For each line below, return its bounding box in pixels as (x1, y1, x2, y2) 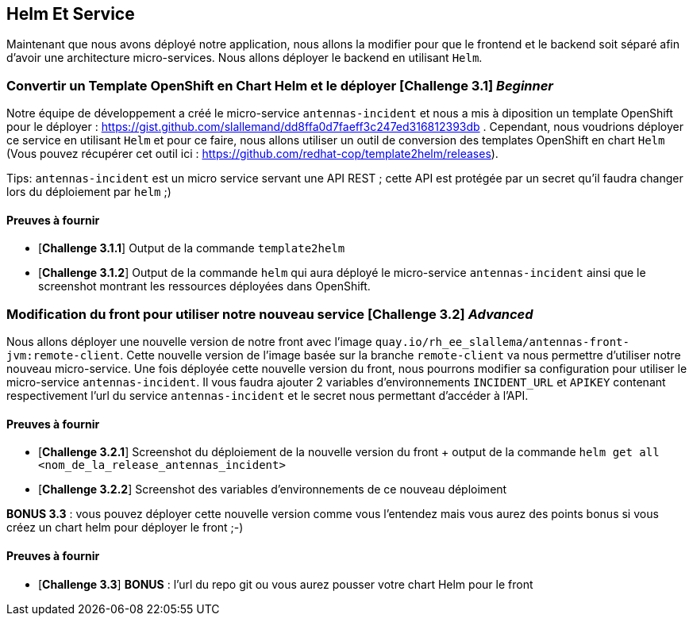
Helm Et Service (6, 4, 135, 24)
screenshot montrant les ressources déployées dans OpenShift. (38, 279, 371, 294)
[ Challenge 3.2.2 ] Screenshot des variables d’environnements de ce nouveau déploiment (38, 482, 507, 497)
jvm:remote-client (6, 349, 121, 363)
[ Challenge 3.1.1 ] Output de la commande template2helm (38, 241, 345, 255)
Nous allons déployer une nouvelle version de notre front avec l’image (6, 335, 372, 349)
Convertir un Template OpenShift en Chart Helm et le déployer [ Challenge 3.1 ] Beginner (6, 77, 554, 94)
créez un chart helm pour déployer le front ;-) (6, 520, 244, 535)
